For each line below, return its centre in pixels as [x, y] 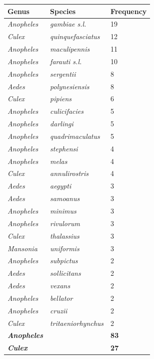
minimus [63, 211]
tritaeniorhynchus [77, 323]
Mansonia [22, 248]
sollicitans [65, 273]
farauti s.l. [66, 61]
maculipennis [70, 49]
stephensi [64, 148]
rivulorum [65, 223]
